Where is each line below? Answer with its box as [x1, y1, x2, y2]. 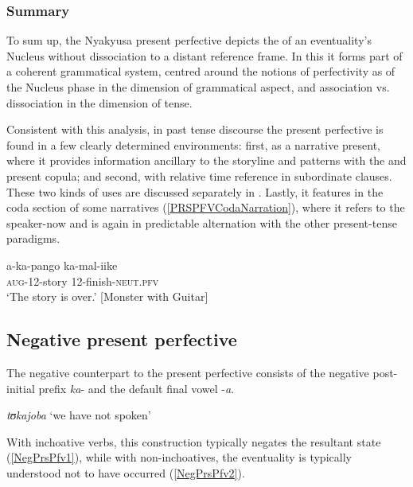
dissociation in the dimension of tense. [6, 94, 193, 111]
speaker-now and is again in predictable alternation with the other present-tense [6, 214, 397, 231]
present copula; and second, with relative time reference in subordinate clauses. [6, 167, 392, 184]
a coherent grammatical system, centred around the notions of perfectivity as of [6, 63, 395, 80]
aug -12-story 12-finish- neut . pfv [6, 272, 159, 289]
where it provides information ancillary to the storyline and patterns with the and [6, 152, 407, 169]
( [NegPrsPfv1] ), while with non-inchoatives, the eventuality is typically [6, 449, 352, 466]
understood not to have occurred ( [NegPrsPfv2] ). [6, 464, 245, 481]
